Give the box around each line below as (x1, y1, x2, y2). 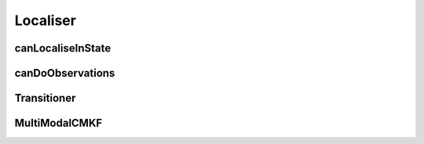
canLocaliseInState (14, 41, 111, 55)
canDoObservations (14, 67, 115, 80)
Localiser (14, 12, 76, 29)
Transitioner (14, 92, 76, 105)
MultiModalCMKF (14, 117, 103, 130)
